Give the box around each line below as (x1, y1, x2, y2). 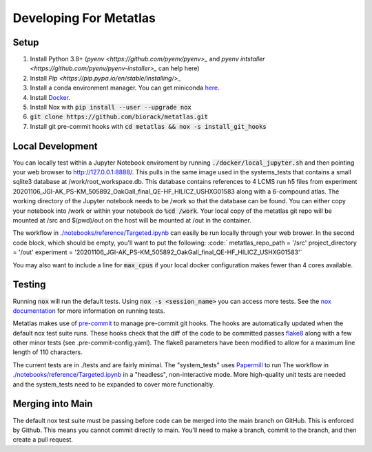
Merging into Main (12, 398, 93, 410)
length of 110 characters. (12, 348, 83, 356)
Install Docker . (30, 93, 71, 101)
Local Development (12, 140, 98, 152)
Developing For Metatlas (12, 10, 156, 25)
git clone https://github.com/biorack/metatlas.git (30, 113, 209, 121)
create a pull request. (12, 435, 74, 444)
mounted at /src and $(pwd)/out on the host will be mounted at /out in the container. (12, 216, 251, 225)
